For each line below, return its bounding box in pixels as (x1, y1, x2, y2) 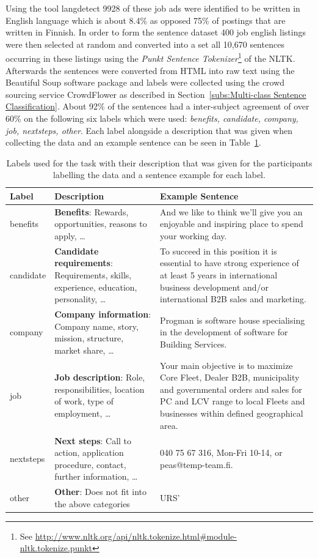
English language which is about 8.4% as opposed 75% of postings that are (5, 13, 286, 26)
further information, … (54, 470, 138, 483)
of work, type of (54, 395, 114, 407)
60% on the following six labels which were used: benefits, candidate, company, (5, 112, 298, 124)
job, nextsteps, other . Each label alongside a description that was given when (5, 124, 292, 136)
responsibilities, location (54, 382, 145, 395)
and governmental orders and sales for (160, 382, 302, 395)
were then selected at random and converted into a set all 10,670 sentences (5, 37, 284, 50)
